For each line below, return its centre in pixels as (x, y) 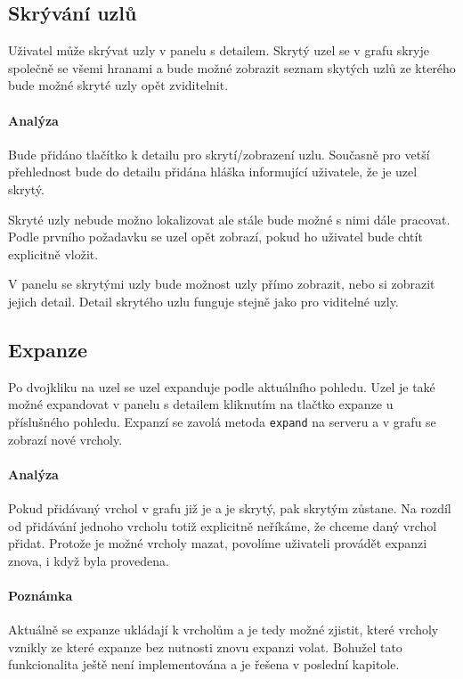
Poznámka (41, 595)
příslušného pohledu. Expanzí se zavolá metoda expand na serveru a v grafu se (222, 421)
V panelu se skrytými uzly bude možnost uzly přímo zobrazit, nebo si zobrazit (222, 284)
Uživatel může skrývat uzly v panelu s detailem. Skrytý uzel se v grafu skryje (219, 50)
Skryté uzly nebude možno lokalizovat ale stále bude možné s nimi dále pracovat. (229, 219)
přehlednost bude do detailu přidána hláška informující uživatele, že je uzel (213, 172)
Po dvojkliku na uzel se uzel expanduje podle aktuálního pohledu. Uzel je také (222, 386)
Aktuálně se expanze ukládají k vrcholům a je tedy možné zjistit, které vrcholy (223, 630)
